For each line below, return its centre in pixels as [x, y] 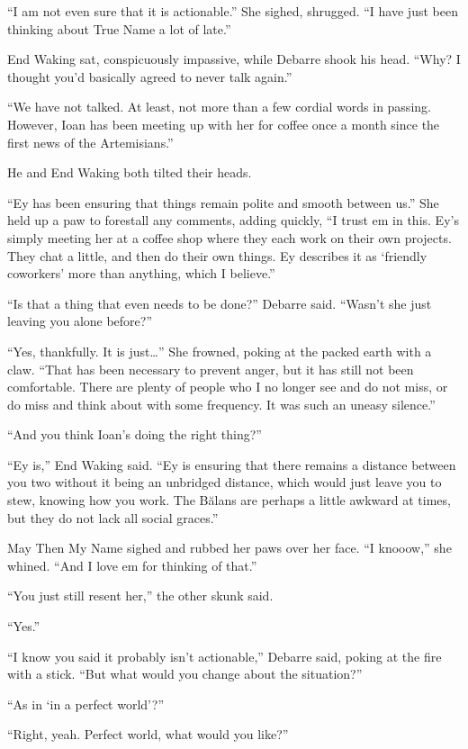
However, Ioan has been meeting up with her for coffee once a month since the [224, 124]
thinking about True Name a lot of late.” [119, 28]
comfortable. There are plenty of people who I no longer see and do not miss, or [228, 387]
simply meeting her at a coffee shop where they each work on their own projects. [229, 237]
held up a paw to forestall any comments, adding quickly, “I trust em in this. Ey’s [233, 220]
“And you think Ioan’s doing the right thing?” [135, 434]
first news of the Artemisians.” [90, 142]
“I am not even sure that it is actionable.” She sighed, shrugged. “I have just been [233, 11]
